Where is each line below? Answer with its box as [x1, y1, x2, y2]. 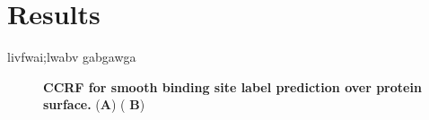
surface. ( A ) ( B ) [43, 95, 145, 114]
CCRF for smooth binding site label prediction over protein [43, 77, 422, 96]
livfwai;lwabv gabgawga [7, 47, 136, 66]
